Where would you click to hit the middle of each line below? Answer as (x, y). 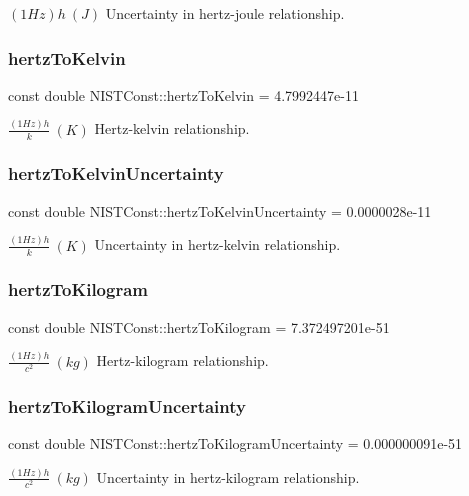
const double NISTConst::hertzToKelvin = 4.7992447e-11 (183, 94)
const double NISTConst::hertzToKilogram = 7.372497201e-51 (199, 326)
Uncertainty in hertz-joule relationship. (225, 13)
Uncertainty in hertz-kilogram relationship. (228, 476)
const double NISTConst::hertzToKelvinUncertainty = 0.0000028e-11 (220, 210)
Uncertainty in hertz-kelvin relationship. (217, 244)
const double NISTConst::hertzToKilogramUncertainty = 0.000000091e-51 (235, 442)
